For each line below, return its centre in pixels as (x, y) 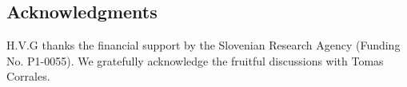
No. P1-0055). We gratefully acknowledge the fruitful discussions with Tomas (195, 60)
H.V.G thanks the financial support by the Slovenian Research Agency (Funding (203, 45)
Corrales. (28, 76)
